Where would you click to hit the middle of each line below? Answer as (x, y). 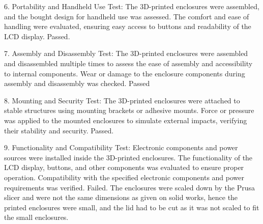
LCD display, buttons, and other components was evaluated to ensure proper (124, 167)
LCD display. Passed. (37, 36)
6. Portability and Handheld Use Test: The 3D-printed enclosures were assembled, (132, 6)
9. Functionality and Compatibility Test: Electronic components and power (121, 147)
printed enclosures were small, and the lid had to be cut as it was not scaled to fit (132, 207)
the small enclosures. (36, 217)
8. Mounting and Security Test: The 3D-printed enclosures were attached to (122, 100)
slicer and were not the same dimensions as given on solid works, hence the (121, 197)
